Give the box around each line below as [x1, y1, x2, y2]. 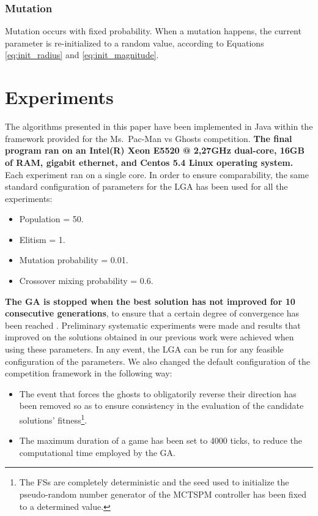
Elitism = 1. [19, 233, 65, 245]
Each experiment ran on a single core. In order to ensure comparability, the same [5, 168, 309, 181]
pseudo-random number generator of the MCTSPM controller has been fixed [19, 488, 307, 501]
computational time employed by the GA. [19, 446, 176, 458]
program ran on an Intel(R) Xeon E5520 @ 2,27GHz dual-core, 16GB [5, 144, 305, 157]
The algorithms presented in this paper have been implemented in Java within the [5, 120, 313, 133]
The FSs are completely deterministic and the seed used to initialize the [19, 476, 289, 488]
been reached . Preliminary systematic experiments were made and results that [5, 318, 301, 331]
